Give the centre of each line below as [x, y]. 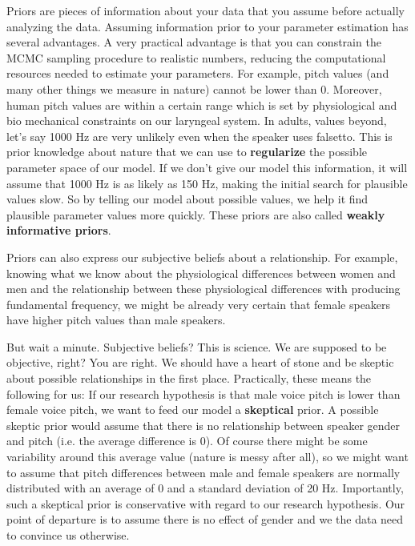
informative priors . [59, 230]
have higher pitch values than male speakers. [116, 320]
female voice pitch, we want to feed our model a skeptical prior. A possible [193, 409]
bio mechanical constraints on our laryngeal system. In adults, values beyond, [197, 120]
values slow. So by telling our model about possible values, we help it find [187, 199]
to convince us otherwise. [68, 535]
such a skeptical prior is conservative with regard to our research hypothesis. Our [206, 503]
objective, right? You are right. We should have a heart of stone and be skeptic [200, 362]
